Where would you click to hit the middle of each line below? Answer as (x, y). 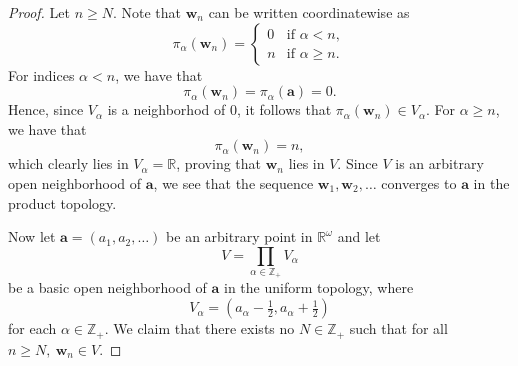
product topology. (62, 202)
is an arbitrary (439, 163)
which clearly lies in (68, 163)
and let (359, 236)
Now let (32, 236)
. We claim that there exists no (199, 328)
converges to (419, 182)
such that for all (398, 328)
